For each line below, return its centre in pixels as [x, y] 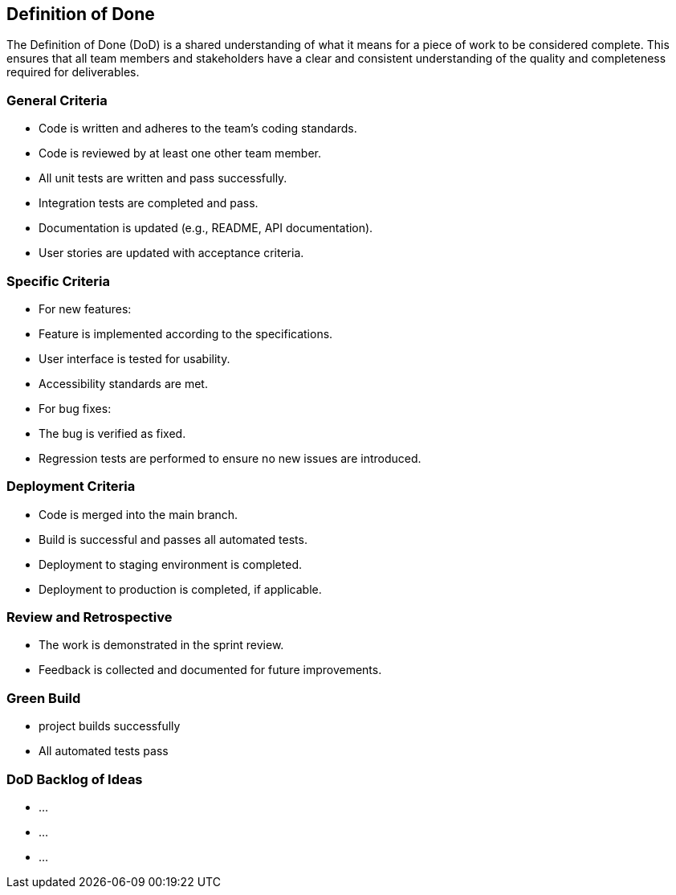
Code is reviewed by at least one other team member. [180, 153]
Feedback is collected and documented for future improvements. [210, 670]
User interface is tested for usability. [134, 358]
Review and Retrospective [90, 617]
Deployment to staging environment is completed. [170, 564]
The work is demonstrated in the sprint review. [161, 645]
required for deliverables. [73, 72]
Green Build [44, 698]
